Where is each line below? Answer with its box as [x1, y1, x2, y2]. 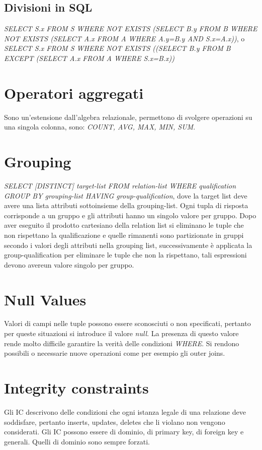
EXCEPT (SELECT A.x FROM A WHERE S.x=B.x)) [4, 52, 174, 63]
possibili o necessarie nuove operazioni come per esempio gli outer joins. [4, 348, 225, 358]
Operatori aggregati [4, 82, 144, 103]
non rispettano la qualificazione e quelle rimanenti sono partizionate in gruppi [4, 229, 244, 240]
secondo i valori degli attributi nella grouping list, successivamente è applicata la [4, 239, 252, 250]
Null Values [4, 289, 86, 309]
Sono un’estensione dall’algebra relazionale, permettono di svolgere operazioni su [4, 111, 252, 122]
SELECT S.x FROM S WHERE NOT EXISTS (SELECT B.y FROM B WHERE [4, 23, 257, 34]
